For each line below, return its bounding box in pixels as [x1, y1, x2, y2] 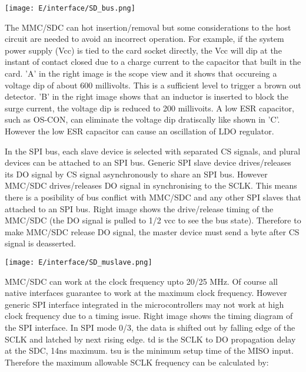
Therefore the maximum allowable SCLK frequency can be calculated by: [5, 355, 269, 368]
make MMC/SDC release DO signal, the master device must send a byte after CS [5, 225, 300, 238]
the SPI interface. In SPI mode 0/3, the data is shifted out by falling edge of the [5, 321, 295, 333]
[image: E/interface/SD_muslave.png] [5, 258, 152, 266]
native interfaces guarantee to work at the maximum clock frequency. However [5, 287, 287, 299]
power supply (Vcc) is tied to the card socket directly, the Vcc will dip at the [5, 44, 282, 56]
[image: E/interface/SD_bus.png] [5, 4, 135, 12]
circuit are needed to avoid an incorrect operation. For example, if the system [5, 32, 284, 45]
